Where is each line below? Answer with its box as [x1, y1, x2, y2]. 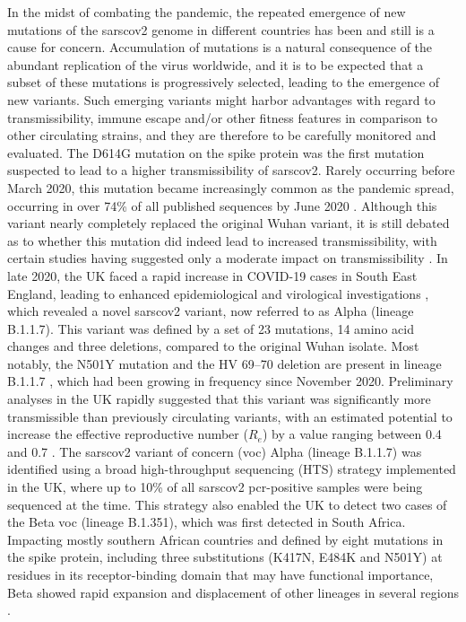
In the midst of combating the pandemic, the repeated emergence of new [7, 3, 406, 21]
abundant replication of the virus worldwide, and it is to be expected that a [7, 55, 424, 74]
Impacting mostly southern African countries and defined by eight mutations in [7, 530, 444, 548]
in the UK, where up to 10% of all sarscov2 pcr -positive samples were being [7, 477, 423, 496]
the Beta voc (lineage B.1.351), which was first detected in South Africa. [7, 512, 406, 531]
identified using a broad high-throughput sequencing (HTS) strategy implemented [7, 460, 456, 478]
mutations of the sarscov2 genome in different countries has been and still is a [7, 20, 435, 39]
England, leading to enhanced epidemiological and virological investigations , [7, 284, 429, 302]
